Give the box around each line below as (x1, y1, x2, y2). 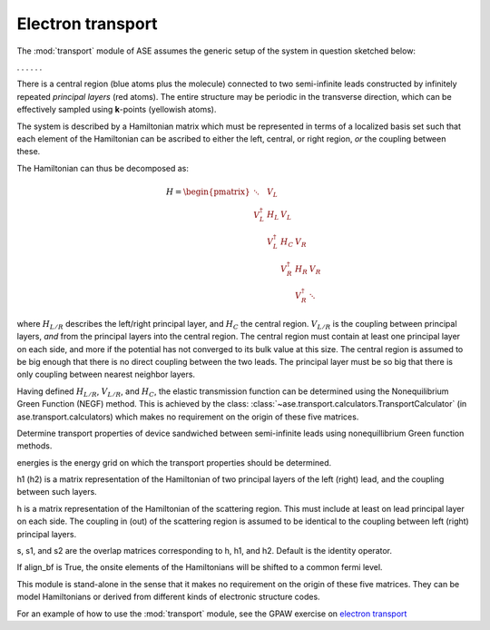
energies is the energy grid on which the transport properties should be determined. (16, 457, 332, 468)
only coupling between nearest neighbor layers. (16, 369, 195, 380)
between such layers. (16, 487, 97, 497)
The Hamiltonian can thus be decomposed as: (16, 162, 190, 173)
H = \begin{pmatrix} (165, 186, 250, 197)
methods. (16, 440, 53, 451)
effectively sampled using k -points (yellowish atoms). (16, 104, 217, 115)
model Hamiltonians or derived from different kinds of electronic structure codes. (16, 591, 321, 603)
